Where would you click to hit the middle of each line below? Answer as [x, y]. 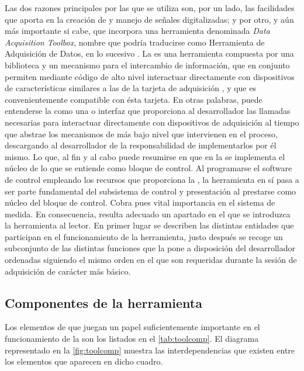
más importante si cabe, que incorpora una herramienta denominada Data [137, 31]
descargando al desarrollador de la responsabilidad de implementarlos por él [141, 145]
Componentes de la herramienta [103, 302]
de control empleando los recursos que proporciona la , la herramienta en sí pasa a [152, 179]
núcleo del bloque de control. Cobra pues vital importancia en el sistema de [140, 202]
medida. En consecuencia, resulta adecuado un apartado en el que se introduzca [148, 214]
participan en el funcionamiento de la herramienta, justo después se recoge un [144, 236]
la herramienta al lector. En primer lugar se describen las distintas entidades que [149, 225]
